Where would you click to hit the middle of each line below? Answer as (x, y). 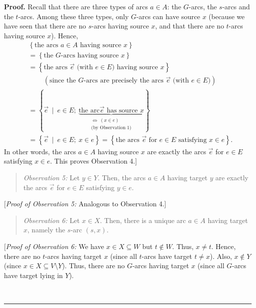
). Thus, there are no (93, 266)
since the (63, 81)
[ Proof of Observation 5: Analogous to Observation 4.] (85, 204)
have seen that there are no (45, 26)
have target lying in (33, 275)
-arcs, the (203, 6)
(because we (227, 16)
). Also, (221, 256)
